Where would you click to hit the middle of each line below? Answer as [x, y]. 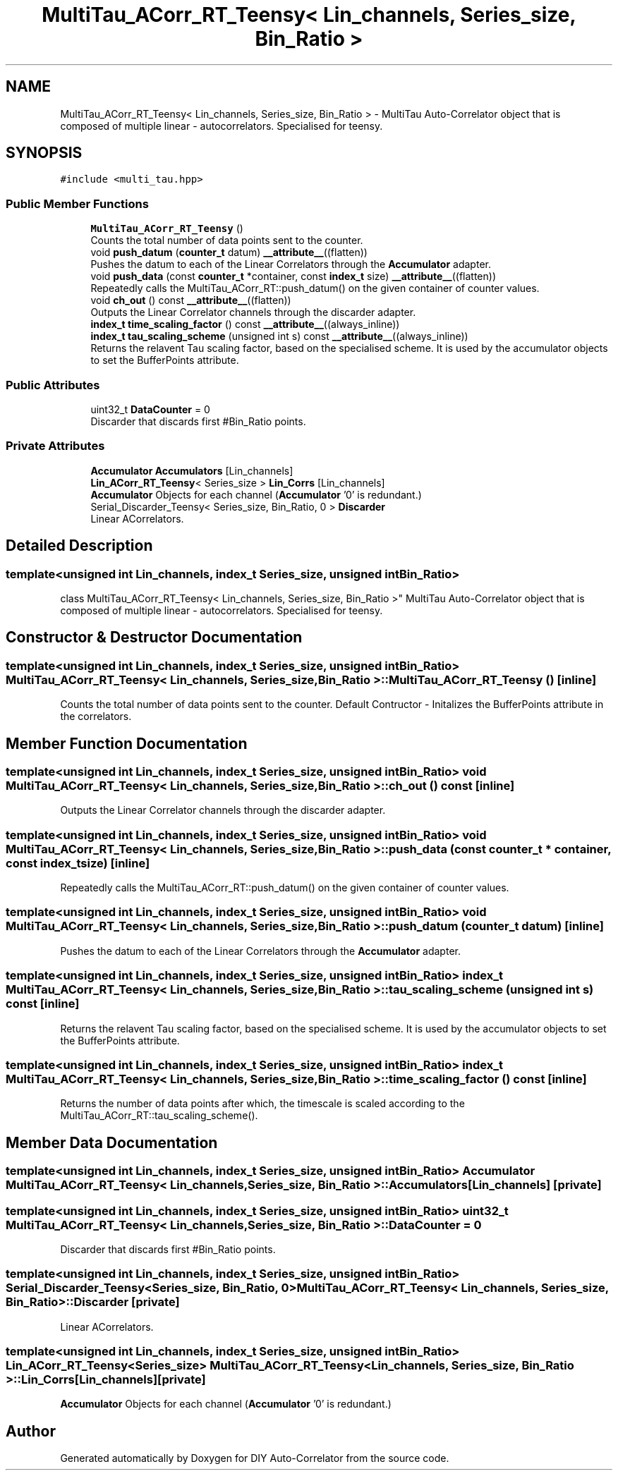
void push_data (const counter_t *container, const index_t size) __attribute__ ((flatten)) [293, 276]
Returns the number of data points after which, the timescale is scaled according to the [262, 1104]
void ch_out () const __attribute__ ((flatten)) [191, 300]
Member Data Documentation [112, 1142]
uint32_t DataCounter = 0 [150, 409]
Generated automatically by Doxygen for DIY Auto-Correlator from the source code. [255, 1458]
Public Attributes [53, 385]
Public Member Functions [77, 203]
